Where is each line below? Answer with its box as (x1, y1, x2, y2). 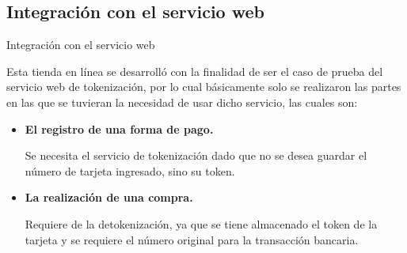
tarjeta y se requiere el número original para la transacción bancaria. (25, 231, 359, 247)
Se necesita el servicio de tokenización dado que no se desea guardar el (25, 147, 367, 164)
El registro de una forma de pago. (25, 120, 214, 137)
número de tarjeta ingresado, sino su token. (25, 162, 235, 179)
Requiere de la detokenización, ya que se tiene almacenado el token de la (25, 215, 378, 232)
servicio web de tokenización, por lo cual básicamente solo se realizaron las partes (6, 78, 401, 95)
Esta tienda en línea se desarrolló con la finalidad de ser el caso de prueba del (6, 62, 383, 79)
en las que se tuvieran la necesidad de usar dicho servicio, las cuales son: (6, 93, 358, 110)
